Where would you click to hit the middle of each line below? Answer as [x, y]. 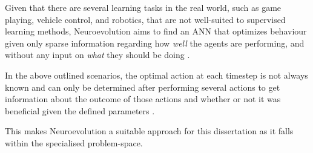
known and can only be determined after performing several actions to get [143, 87]
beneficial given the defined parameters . [80, 110]
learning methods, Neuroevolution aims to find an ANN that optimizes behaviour [156, 31]
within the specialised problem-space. [74, 142]
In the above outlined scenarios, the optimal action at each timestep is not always [156, 75]
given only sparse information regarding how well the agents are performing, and [155, 43]
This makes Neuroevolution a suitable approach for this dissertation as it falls [149, 131]
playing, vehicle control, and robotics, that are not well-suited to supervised [145, 19]
